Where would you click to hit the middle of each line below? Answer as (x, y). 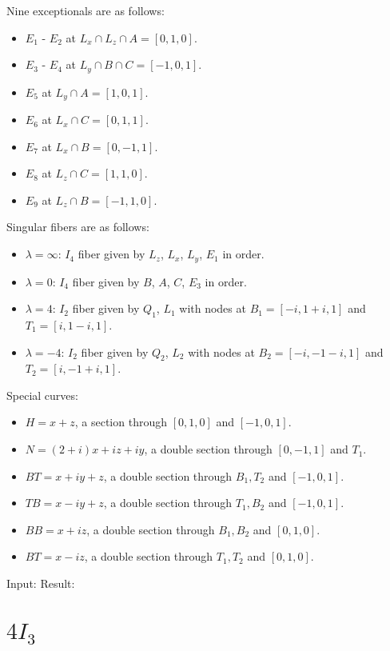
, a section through (121, 422)
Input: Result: (41, 583)
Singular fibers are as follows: (78, 227)
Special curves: (42, 395)
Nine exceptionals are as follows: (86, 10)
